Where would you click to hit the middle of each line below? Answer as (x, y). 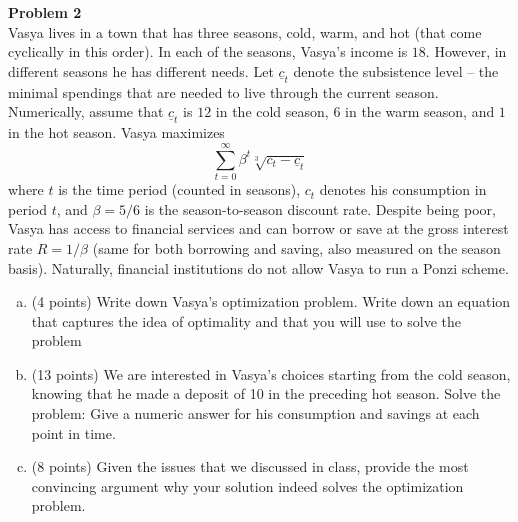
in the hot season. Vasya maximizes (116, 132)
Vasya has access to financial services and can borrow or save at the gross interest (258, 228)
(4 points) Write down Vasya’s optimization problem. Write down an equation (271, 301)
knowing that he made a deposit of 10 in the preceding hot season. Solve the (266, 393)
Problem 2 (45, 12)
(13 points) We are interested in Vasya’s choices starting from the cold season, (271, 373)
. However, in (466, 51)
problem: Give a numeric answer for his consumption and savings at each (255, 413)
